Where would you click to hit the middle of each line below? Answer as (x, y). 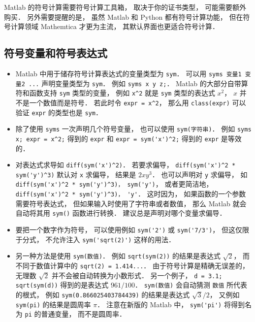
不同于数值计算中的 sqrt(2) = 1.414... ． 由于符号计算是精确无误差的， (132, 266)
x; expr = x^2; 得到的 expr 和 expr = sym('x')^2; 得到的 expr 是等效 (128, 138)
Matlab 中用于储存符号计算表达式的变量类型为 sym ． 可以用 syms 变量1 (128, 73)
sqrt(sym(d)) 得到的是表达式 (62, 285)
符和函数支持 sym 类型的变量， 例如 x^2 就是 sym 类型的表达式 (115, 93)
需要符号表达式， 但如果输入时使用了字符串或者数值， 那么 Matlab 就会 (131, 203)
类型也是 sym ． (79, 112)
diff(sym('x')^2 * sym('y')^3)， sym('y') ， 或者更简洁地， (114, 184)
